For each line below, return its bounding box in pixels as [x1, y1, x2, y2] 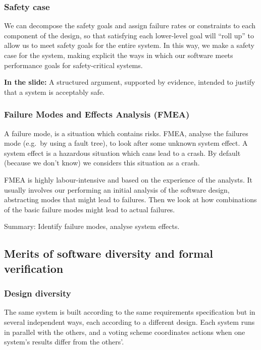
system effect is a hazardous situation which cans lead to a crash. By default [4, 147, 241, 158]
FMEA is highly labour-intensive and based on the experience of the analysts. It [4, 174, 253, 185]
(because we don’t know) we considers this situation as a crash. [4, 157, 200, 168]
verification [4, 260, 64, 276]
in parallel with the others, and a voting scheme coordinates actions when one [4, 326, 245, 337]
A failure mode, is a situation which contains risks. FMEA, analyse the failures [4, 128, 248, 138]
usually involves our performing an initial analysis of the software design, [4, 184, 230, 195]
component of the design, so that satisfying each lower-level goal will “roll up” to [4, 30, 254, 40]
